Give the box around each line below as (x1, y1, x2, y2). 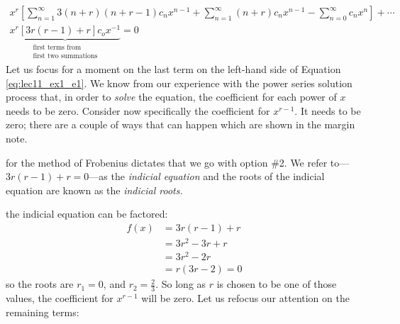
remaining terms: (6, 304, 79, 319)
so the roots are (6, 276, 74, 291)
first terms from (33, 44, 82, 52)
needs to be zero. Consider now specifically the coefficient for (6, 103, 270, 118)
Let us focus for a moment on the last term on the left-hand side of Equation (6, 62, 341, 77)
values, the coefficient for (6, 291, 113, 306)
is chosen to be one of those (216, 276, 337, 291)
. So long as (155, 276, 206, 291)
